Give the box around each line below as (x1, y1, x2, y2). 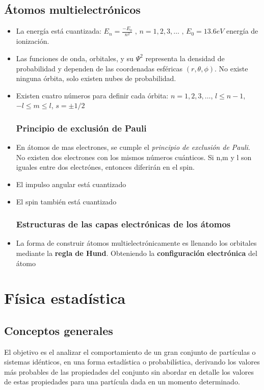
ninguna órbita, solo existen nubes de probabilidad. (16, 73, 176, 84)
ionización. (16, 36, 49, 46)
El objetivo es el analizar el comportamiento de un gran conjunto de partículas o (4, 346, 256, 357)
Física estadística (4, 288, 126, 308)
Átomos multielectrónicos (4, 2, 141, 17)
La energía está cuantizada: (16, 25, 101, 36)
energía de (226, 25, 258, 36)
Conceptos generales (4, 322, 113, 338)
